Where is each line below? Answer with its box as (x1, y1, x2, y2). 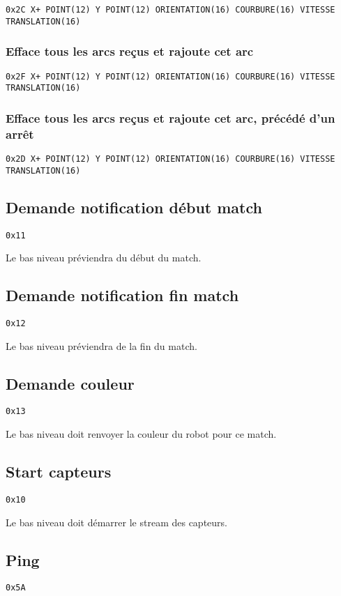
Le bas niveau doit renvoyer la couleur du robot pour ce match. (6, 427, 277, 441)
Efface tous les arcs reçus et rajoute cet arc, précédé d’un (6, 109, 335, 126)
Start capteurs (6, 461, 112, 482)
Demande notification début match (6, 196, 262, 217)
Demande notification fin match (6, 284, 239, 306)
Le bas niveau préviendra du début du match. (6, 250, 202, 265)
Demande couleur (6, 372, 135, 394)
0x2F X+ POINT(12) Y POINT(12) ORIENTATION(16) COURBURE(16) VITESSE (6, 71, 335, 82)
